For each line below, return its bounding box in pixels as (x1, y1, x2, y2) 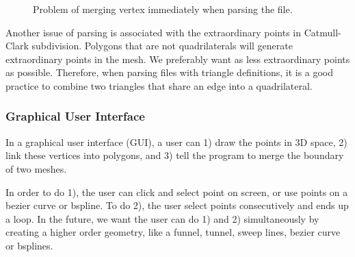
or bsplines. (5, 238, 53, 252)
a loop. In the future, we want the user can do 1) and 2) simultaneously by (5, 211, 319, 225)
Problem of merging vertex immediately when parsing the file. (33, 2, 293, 16)
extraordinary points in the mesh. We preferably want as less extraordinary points (5, 51, 350, 66)
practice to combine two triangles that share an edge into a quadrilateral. (5, 78, 313, 93)
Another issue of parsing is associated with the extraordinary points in (5, 25, 302, 39)
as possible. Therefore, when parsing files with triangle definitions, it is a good (5, 65, 334, 79)
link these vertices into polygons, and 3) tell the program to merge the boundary (5, 148, 344, 162)
